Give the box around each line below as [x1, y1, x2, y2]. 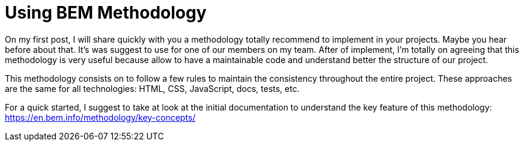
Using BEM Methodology [5, 2, 207, 23]
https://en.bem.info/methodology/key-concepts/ [5, 112, 196, 123]
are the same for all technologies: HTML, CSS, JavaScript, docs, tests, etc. [5, 83, 300, 94]
